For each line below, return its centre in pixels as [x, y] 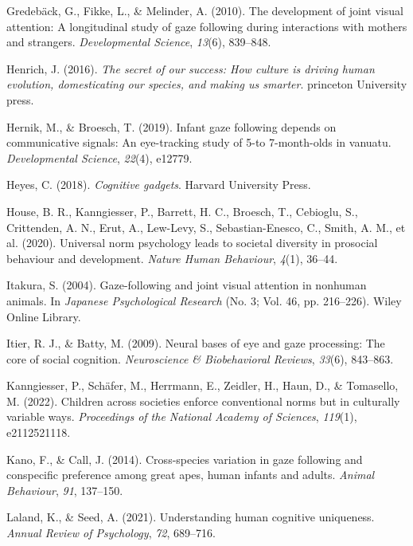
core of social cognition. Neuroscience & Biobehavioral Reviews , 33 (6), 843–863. [200, 358]
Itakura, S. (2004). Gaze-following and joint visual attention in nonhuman [187, 285]
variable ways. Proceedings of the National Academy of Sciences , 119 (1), [182, 416]
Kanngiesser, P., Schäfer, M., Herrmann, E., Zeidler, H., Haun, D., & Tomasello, [203, 385]
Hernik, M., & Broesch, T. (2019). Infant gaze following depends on [171, 126]
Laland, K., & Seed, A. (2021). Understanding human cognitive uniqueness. [191, 517]
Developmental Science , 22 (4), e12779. [99, 157]
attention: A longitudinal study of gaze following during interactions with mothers [207, 26]
